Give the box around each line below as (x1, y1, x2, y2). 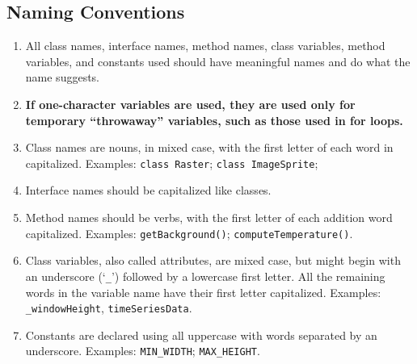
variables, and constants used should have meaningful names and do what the (25, 52, 411, 69)
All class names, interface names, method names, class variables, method (25, 37, 385, 54)
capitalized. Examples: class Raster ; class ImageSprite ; (25, 154, 318, 171)
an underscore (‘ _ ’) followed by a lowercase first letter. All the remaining (25, 267, 385, 284)
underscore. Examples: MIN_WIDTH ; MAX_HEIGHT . (25, 342, 260, 359)
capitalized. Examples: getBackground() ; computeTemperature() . (25, 224, 353, 241)
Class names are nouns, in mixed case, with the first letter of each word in (25, 139, 394, 156)
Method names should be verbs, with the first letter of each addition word (25, 209, 393, 226)
